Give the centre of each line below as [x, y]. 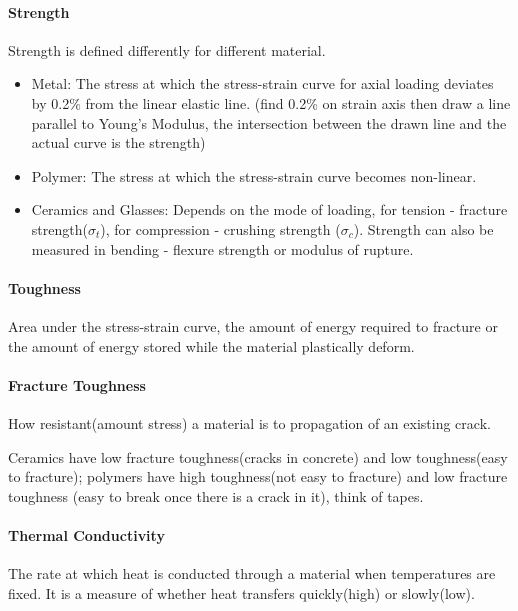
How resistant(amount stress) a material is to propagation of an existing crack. [249, 422]
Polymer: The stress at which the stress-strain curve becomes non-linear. [254, 175]
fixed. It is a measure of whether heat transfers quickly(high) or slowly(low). [241, 592]
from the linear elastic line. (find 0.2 [196, 102]
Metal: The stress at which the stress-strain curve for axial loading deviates [262, 83]
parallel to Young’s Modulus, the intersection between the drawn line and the [269, 122]
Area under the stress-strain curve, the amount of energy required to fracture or [253, 325]
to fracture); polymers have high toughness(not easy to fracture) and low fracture [258, 476]
